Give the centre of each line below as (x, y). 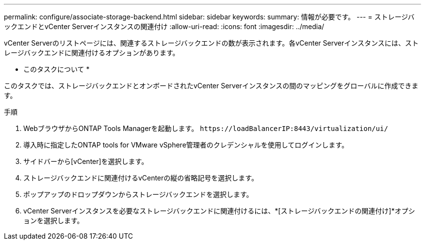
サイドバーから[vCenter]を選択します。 (86, 161)
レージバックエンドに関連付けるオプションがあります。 (92, 53)
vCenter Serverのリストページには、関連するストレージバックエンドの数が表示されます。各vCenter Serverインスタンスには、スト (211, 43)
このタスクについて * (57, 69)
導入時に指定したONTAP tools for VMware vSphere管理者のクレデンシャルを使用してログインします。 (186, 145)
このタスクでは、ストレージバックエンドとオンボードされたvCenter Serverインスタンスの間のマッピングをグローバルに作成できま (211, 86)
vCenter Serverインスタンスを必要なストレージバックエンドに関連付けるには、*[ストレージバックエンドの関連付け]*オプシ (219, 211)
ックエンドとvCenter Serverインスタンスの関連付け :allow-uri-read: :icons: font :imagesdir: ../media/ (164, 26)
